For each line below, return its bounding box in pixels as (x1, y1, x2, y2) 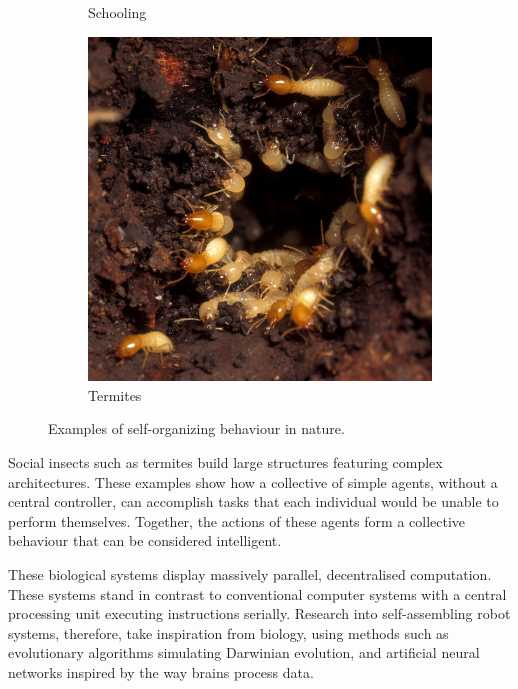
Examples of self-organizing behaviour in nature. (48, 418, 345, 439)
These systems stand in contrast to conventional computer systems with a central (8, 583, 507, 604)
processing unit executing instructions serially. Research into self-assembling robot (8, 603, 511, 624)
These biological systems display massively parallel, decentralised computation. (8, 564, 492, 585)
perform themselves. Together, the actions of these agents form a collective (8, 510, 466, 531)
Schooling (88, 2, 147, 22)
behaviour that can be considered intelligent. (8, 530, 282, 551)
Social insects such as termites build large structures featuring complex (8, 452, 443, 473)
